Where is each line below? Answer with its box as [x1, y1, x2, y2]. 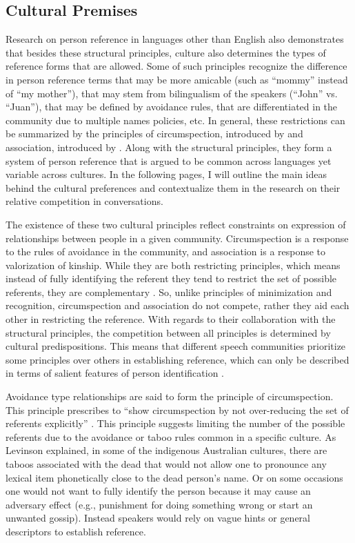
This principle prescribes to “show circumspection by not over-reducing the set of [6, 402, 349, 417]
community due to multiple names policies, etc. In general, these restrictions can [6, 112, 345, 127]
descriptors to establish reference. [6, 524, 146, 538]
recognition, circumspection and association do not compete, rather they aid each [6, 298, 349, 313]
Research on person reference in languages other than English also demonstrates [6, 32, 344, 46]
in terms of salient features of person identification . [6, 366, 225, 380]
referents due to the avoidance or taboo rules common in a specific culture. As [6, 429, 336, 444]
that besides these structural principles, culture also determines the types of [6, 45, 326, 59]
